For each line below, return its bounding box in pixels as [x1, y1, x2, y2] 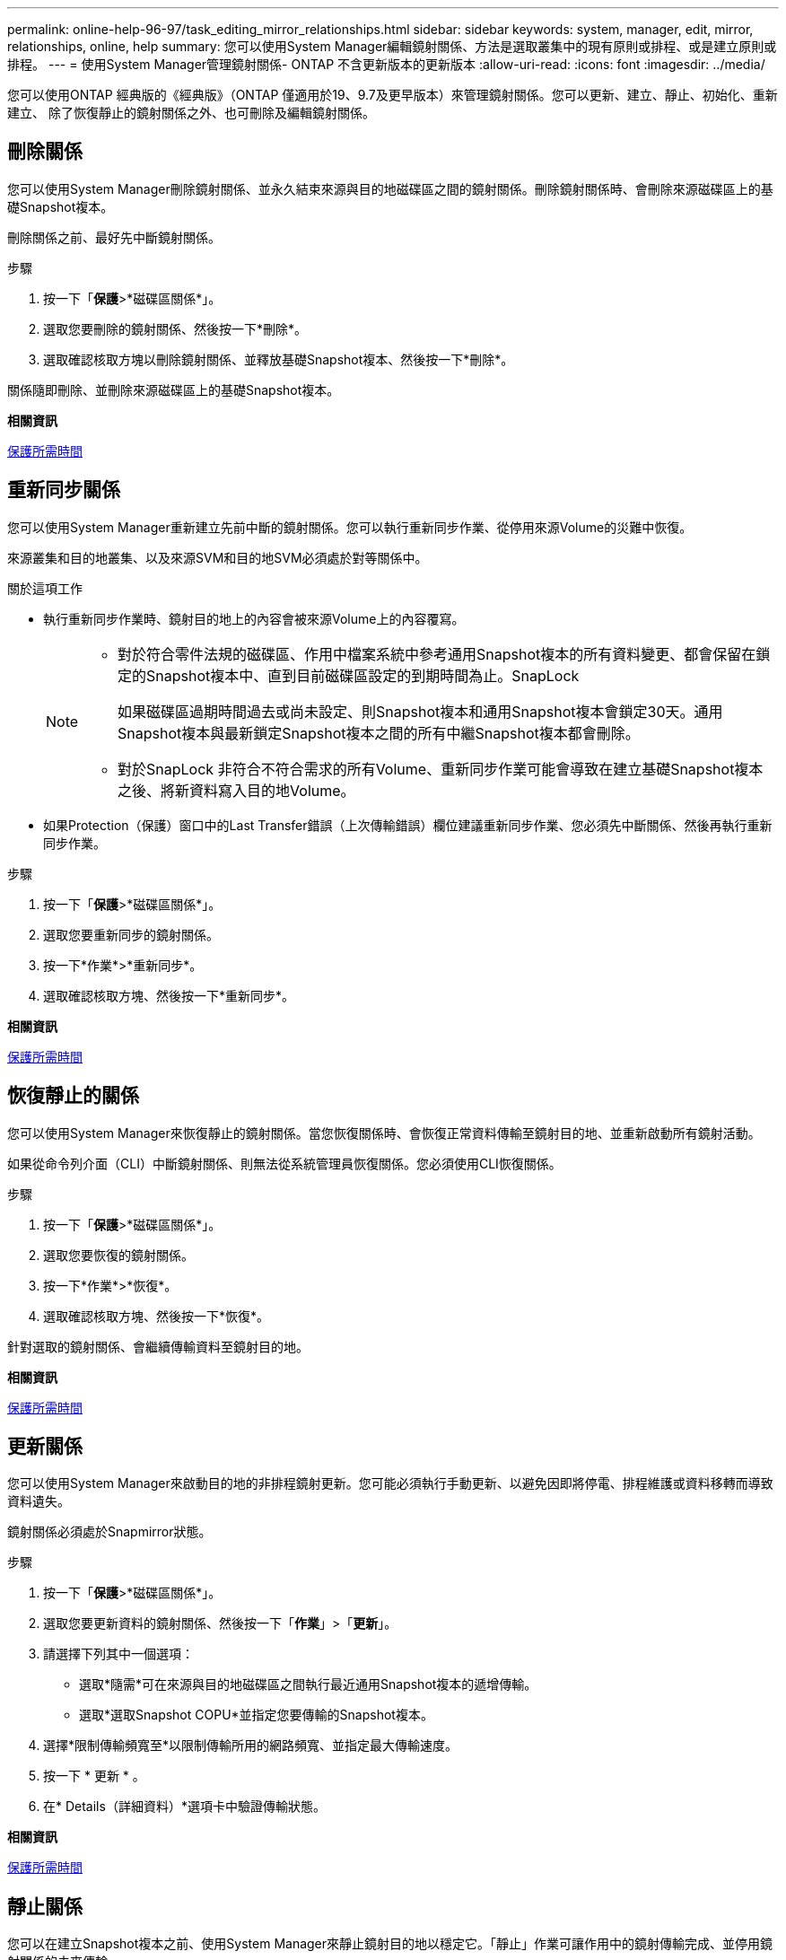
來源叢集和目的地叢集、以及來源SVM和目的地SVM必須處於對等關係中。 [7, 549, 428, 565]
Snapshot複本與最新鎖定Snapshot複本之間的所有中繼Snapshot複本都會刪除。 [118, 723, 640, 742]
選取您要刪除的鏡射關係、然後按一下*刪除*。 [43, 320, 308, 337]
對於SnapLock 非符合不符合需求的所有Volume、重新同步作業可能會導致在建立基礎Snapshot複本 [118, 759, 764, 778]
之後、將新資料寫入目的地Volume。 [118, 781, 355, 800]
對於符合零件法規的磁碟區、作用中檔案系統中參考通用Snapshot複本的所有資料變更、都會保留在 [118, 644, 756, 663]
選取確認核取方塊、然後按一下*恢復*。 [43, 1308, 270, 1324]
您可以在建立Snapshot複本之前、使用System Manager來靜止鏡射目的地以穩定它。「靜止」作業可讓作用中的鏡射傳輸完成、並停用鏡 [7, 1936, 773, 1952]
